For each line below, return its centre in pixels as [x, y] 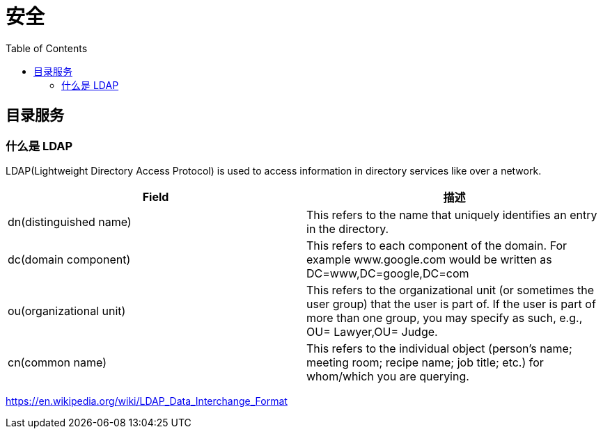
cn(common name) [57, 362]
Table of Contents [47, 48]
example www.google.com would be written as [429, 259]
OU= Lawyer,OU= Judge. [372, 331]
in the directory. [348, 228]
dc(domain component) [69, 259]
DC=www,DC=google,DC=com [388, 273]
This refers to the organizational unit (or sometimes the [451, 290]
